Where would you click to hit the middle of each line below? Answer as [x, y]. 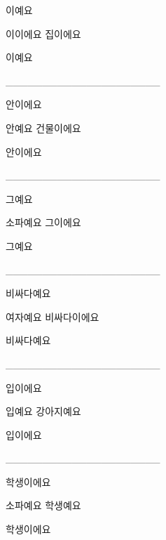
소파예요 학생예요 [43, 505]
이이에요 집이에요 [43, 33]
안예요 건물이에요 [43, 127]
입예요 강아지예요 [43, 411]
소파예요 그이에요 [43, 222]
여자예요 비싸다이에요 [53, 316]
